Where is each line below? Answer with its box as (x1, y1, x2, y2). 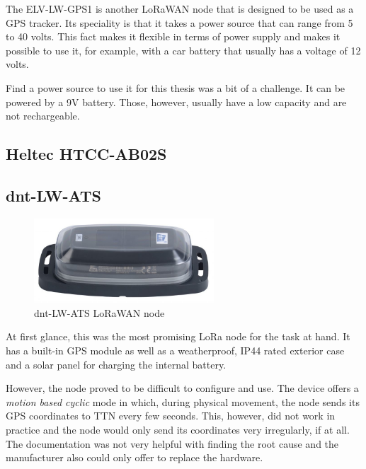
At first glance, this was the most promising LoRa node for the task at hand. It (6, 329, 350, 344)
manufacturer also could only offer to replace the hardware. (6, 450, 263, 465)
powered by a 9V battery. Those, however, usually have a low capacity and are (6, 94, 347, 109)
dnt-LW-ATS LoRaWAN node (34, 305, 165, 320)
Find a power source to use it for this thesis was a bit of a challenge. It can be (6, 80, 345, 95)
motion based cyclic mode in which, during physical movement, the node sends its (6, 394, 360, 409)
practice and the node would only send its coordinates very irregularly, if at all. (6, 422, 350, 437)
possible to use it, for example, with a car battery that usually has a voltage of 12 (6, 42, 361, 57)
